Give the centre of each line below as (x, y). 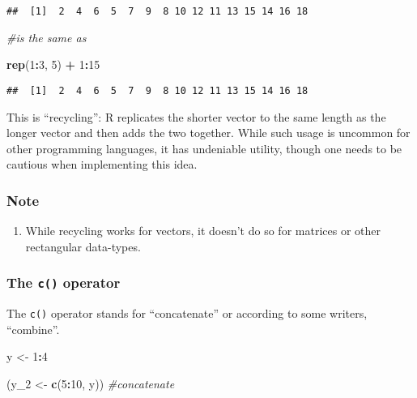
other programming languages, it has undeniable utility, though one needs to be (204, 148)
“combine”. (33, 329)
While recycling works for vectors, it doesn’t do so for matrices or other (203, 231)
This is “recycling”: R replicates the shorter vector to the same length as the (196, 116)
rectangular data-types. (83, 246)
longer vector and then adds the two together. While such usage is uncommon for (208, 133)
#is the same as (47, 37)
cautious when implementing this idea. (102, 164)
